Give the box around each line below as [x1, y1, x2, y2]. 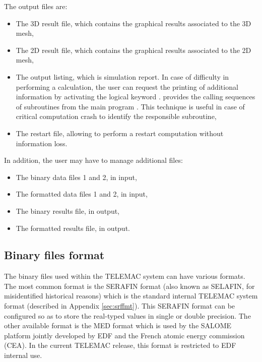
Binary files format [4, 247, 105, 263]
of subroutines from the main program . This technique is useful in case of [16, 101, 245, 111]
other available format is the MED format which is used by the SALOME [4, 320, 232, 331]
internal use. [4, 350, 42, 360]
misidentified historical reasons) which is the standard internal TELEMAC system [4, 290, 258, 301]
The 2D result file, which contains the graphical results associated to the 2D [16, 44, 251, 55]
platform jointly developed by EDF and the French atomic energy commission [4, 330, 245, 340]
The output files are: [4, 1, 68, 11]
